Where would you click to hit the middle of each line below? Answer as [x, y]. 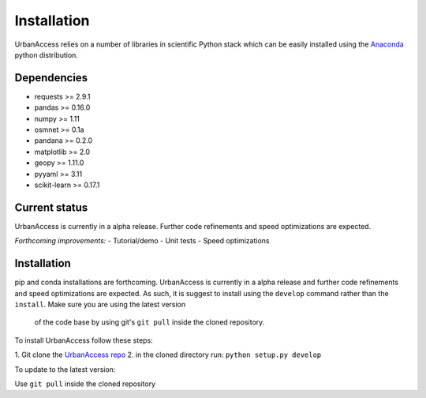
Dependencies [51, 78]
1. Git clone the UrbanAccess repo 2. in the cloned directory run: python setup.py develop [168, 355]
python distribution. [47, 54]
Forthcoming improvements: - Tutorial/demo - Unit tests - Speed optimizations [142, 241]
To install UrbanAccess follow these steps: [84, 340]
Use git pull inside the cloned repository [85, 384]
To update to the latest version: [65, 369]
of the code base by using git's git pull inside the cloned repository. [149, 322]
